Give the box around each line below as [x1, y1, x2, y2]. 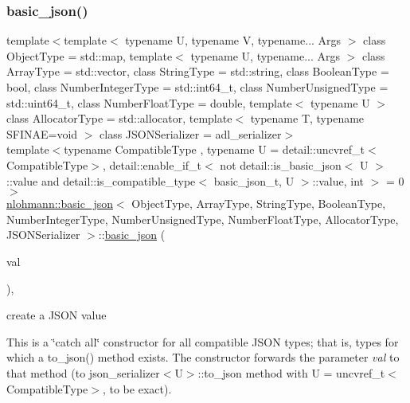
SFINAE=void [6, 125, 78, 142]
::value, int [312, 172, 365, 189]
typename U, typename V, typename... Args [125, 32, 342, 49]
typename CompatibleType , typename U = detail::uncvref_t [64, 141, 365, 158]
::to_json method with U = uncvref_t [197, 364, 385, 381]
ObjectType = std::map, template [6, 47, 173, 64]
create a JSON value [6, 307, 107, 323]
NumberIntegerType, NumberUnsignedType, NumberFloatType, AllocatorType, [6, 210, 399, 227]
